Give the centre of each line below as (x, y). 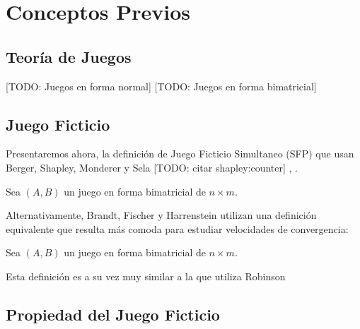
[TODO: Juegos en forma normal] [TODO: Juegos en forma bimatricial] (161, 86)
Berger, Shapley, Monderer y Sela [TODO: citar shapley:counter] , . (152, 167)
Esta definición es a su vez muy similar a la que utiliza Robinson (146, 276)
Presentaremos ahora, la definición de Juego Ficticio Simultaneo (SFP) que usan (180, 154)
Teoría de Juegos (69, 56)
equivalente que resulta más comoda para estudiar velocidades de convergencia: (177, 228)
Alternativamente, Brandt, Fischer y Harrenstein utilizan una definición (161, 215)
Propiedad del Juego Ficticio (113, 314)
